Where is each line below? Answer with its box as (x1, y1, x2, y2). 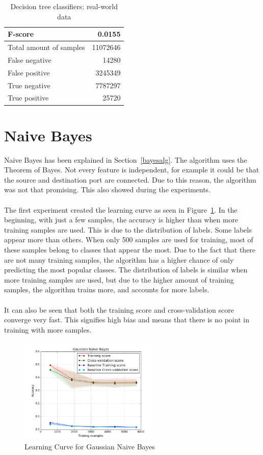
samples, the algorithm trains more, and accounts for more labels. (4, 284, 209, 295)
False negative (8, 54, 51, 65)
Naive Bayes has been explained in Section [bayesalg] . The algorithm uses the (4, 154, 247, 165)
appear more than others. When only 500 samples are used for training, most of (4, 234, 253, 245)
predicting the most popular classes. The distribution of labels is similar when (4, 264, 248, 275)
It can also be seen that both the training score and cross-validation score (4, 304, 234, 315)
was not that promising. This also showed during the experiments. (4, 184, 211, 195)
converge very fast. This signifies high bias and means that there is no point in (4, 314, 249, 325)
